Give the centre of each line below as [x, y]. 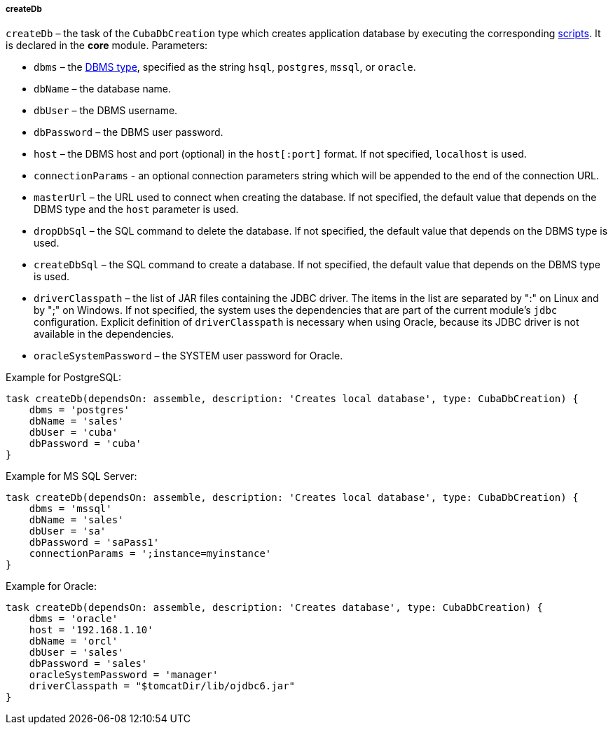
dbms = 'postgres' [80, 410]
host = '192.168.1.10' [91, 630]
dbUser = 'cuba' [74, 433]
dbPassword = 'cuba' [85, 444]
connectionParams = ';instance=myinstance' [150, 554]
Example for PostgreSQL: [64, 378]
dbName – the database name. [103, 89]
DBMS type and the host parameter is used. [136, 209]
